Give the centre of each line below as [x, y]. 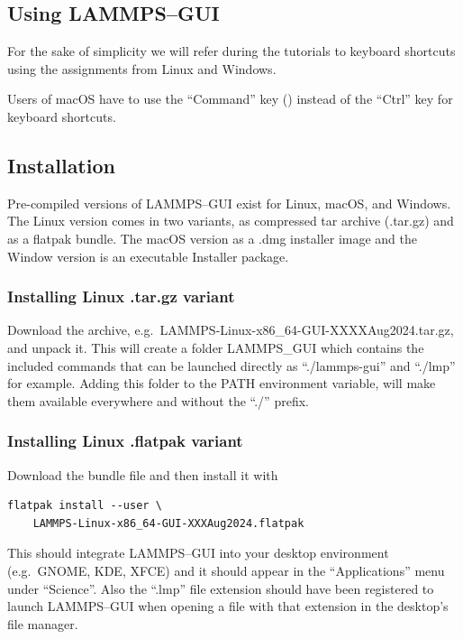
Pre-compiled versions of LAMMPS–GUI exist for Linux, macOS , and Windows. [229, 203]
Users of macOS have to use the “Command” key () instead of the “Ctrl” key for [230, 99]
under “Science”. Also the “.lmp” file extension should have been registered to [221, 588]
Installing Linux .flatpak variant [125, 441]
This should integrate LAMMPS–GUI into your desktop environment [198, 553]
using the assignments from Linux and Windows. [142, 68]
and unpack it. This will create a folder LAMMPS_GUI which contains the [216, 347]
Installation [61, 165]
